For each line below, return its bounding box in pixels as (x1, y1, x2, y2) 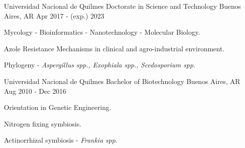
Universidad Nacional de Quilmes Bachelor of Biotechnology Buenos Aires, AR (4, 76, 241, 86)
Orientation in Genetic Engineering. (4, 102, 111, 112)
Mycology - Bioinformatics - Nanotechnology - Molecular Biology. (4, 27, 200, 37)
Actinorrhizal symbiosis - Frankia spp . (4, 135, 117, 145)
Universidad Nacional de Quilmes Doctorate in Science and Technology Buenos (4, 1, 241, 11)
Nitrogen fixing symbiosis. (4, 118, 82, 128)
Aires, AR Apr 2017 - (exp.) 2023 (4, 10, 104, 21)
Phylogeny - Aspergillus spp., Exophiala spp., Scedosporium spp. (4, 60, 196, 70)
